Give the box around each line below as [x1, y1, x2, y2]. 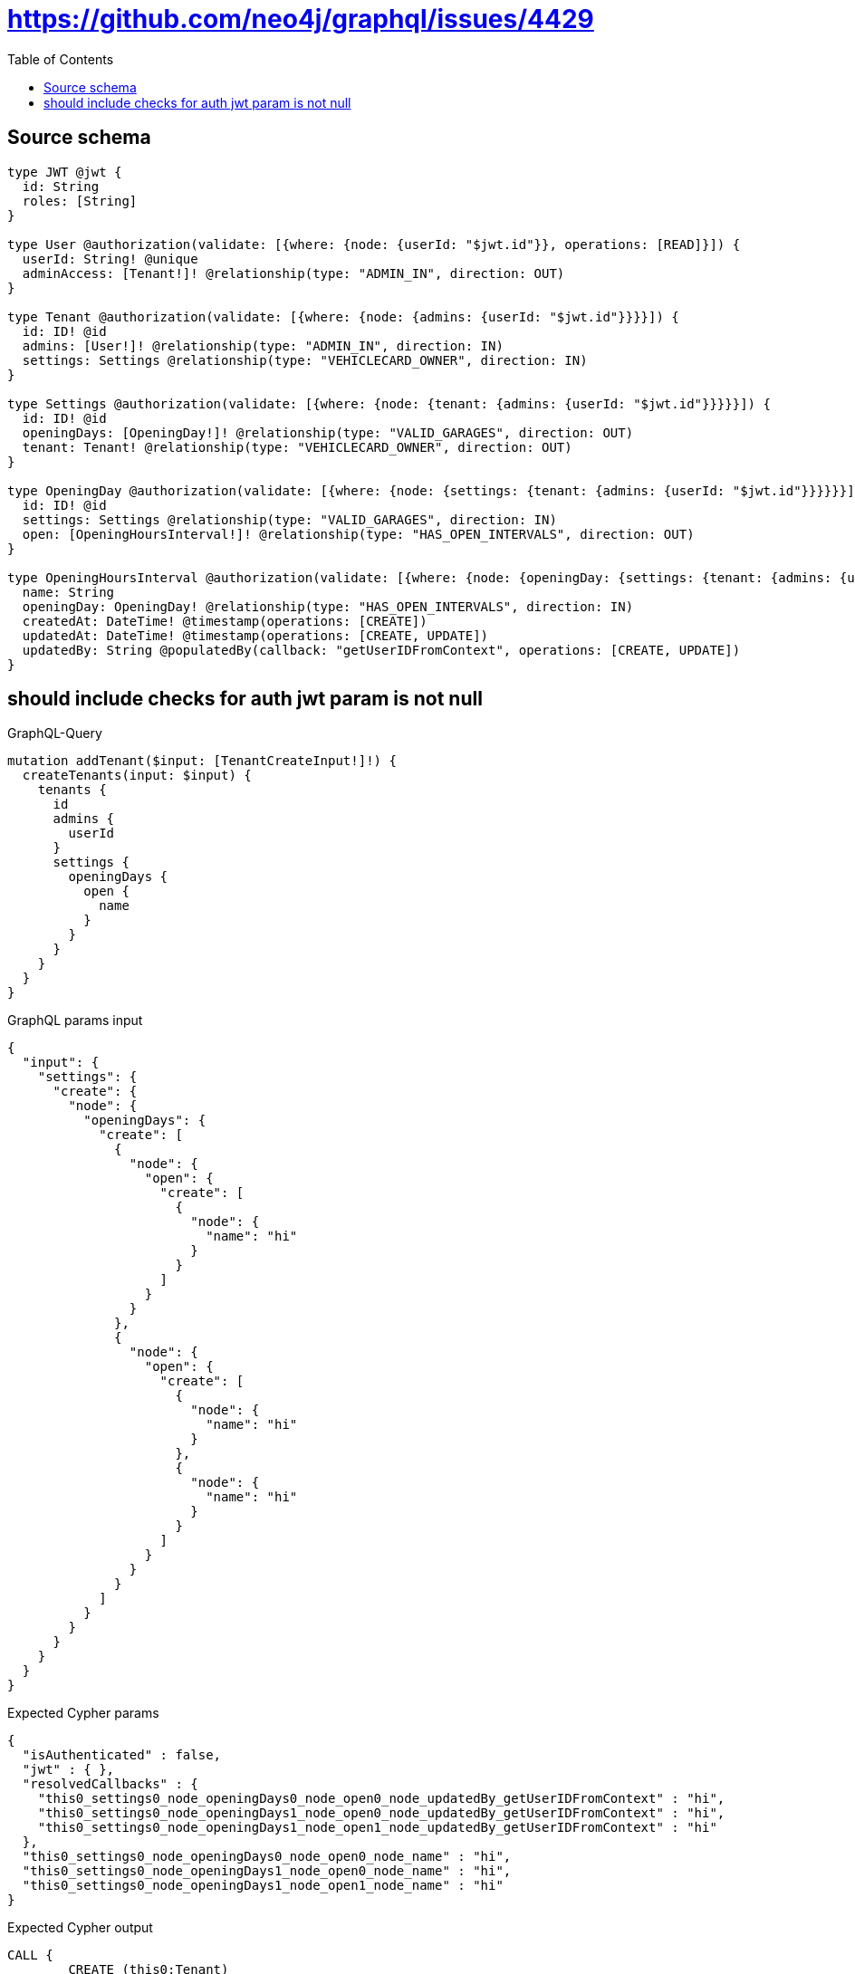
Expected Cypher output [7, 1920, 153, 1936]
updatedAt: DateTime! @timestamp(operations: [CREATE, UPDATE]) [22, 628, 489, 643]
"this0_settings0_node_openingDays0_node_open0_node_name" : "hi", [22, 1849, 512, 1864]
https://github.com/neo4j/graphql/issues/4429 [7, 4, 594, 34]
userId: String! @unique [22, 251, 198, 266]
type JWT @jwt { [7, 164, 122, 179]
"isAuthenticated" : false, [22, 1748, 222, 1763]
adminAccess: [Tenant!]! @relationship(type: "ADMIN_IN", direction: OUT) [22, 265, 565, 281]
